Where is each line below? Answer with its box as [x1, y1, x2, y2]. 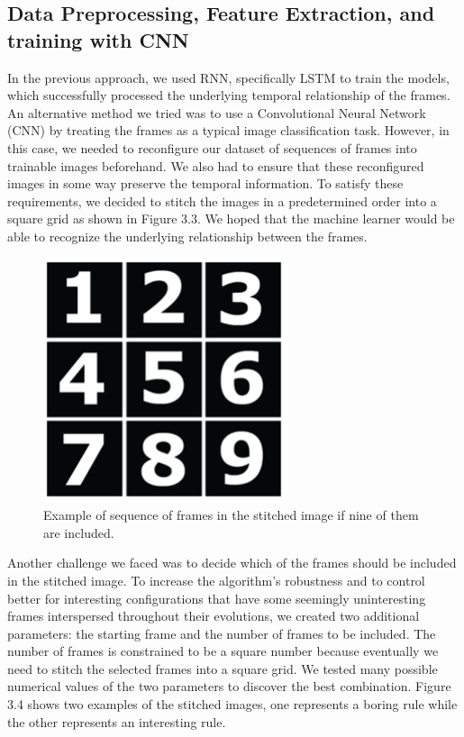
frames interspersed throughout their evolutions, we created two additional [7, 606, 420, 625]
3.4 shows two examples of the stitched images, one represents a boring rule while [7, 695, 458, 714]
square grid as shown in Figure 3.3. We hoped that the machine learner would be [7, 209, 455, 228]
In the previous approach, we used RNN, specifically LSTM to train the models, [7, 68, 450, 86]
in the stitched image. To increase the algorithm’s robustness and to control [7, 570, 425, 589]
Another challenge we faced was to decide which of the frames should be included [7, 553, 457, 572]
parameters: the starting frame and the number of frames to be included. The [7, 623, 436, 642]
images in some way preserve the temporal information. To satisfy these [7, 174, 404, 193]
